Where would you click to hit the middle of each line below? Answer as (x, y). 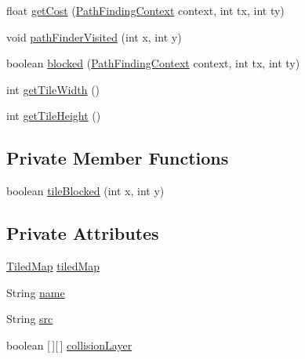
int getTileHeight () (54, 116)
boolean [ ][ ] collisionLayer (69, 344)
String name (36, 292)
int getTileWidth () (53, 89)
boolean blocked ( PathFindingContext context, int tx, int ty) (153, 63)
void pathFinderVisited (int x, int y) (94, 36)
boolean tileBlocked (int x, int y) (85, 191)
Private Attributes (83, 233)
